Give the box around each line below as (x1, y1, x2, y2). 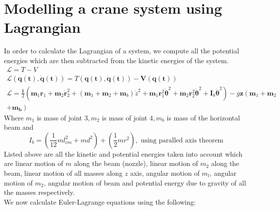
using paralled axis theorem (140, 137, 224, 144)
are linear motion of (4, 158, 64, 168)
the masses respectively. (4, 187, 75, 197)
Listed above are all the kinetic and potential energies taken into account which (4, 148, 243, 159)
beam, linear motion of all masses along (4, 168, 123, 178)
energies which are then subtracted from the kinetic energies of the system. (4, 55, 229, 65)
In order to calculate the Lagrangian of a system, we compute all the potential (4, 46, 239, 56)
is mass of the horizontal (166, 112, 240, 122)
